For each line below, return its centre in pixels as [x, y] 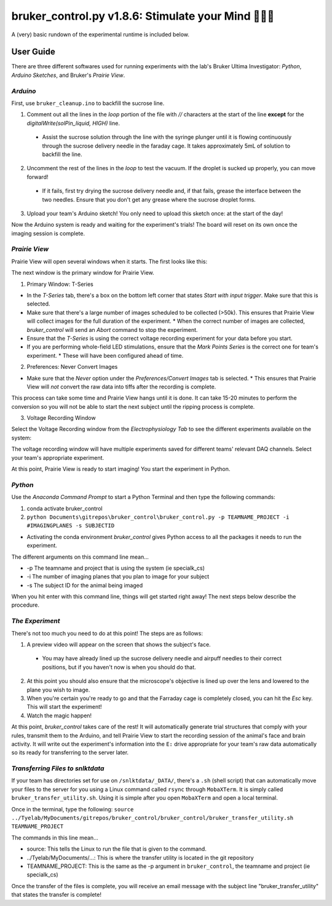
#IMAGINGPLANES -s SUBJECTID [71, 526]
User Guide [33, 52]
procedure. [26, 605]
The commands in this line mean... [55, 837]
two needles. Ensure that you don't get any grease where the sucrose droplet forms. [149, 199]
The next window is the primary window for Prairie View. [83, 273]
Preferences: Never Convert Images [72, 367]
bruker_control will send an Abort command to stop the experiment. [112, 329]
